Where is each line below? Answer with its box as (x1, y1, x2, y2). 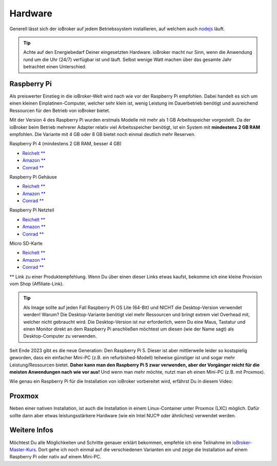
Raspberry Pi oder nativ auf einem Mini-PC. (9, 454, 102, 460)
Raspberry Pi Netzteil (9, 207, 54, 213)
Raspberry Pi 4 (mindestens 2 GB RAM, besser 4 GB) (9, 141, 122, 147)
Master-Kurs (9, 446, 36, 453)
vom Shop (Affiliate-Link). (9, 281, 64, 287)
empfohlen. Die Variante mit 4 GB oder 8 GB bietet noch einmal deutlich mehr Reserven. (9, 131, 196, 137)
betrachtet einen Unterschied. (23, 64, 87, 70)
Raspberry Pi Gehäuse (9, 173, 57, 180)
